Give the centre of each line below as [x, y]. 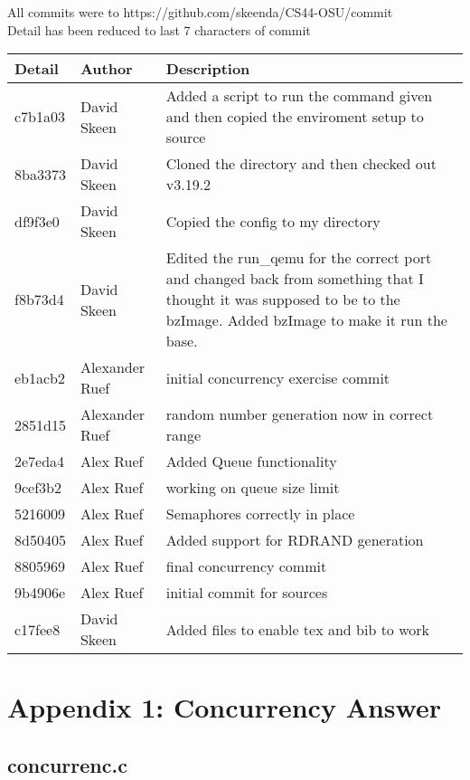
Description [208, 69]
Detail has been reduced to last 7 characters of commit [159, 29]
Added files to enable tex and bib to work [298, 629]
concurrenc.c [67, 764]
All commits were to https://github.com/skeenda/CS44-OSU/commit [200, 12]
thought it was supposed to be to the [283, 300]
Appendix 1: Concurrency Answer [224, 707]
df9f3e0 [37, 221]
